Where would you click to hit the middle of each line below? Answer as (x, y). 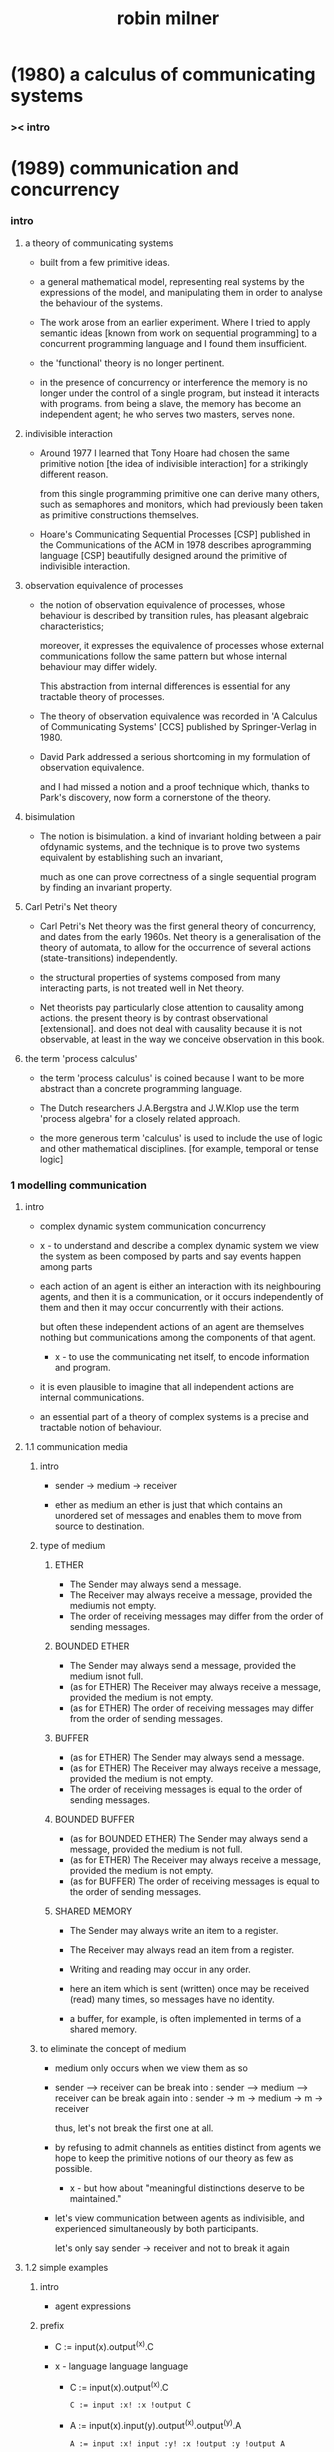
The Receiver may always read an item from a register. (182, 1949)
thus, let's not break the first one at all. (134, 2128)
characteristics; (72, 626)
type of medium (72, 1545)
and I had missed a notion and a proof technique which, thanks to (174, 786)
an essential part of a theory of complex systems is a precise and (174, 1416)
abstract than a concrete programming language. (141, 1088)
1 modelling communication (78, 1185)
